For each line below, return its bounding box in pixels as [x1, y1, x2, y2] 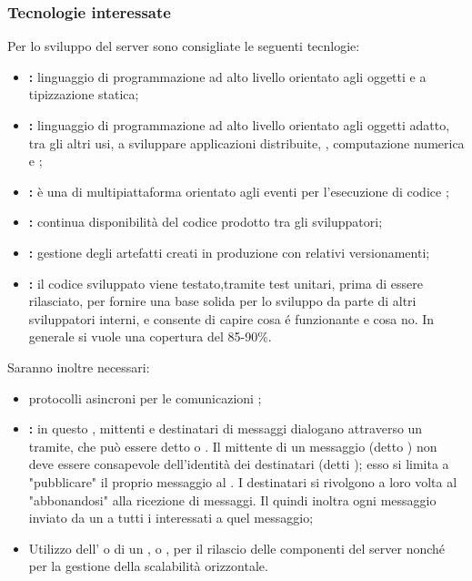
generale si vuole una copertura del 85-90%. [28, 327, 272, 346]
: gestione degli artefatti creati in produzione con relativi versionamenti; [28, 242, 430, 261]
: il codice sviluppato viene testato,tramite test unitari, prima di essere [28, 273, 423, 292]
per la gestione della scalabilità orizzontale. [28, 556, 268, 576]
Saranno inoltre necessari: [7, 357, 150, 376]
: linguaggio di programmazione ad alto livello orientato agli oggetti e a [28, 66, 427, 86]
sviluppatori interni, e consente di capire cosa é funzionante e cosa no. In [28, 309, 435, 328]
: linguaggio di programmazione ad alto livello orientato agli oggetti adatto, [28, 116, 450, 134]
